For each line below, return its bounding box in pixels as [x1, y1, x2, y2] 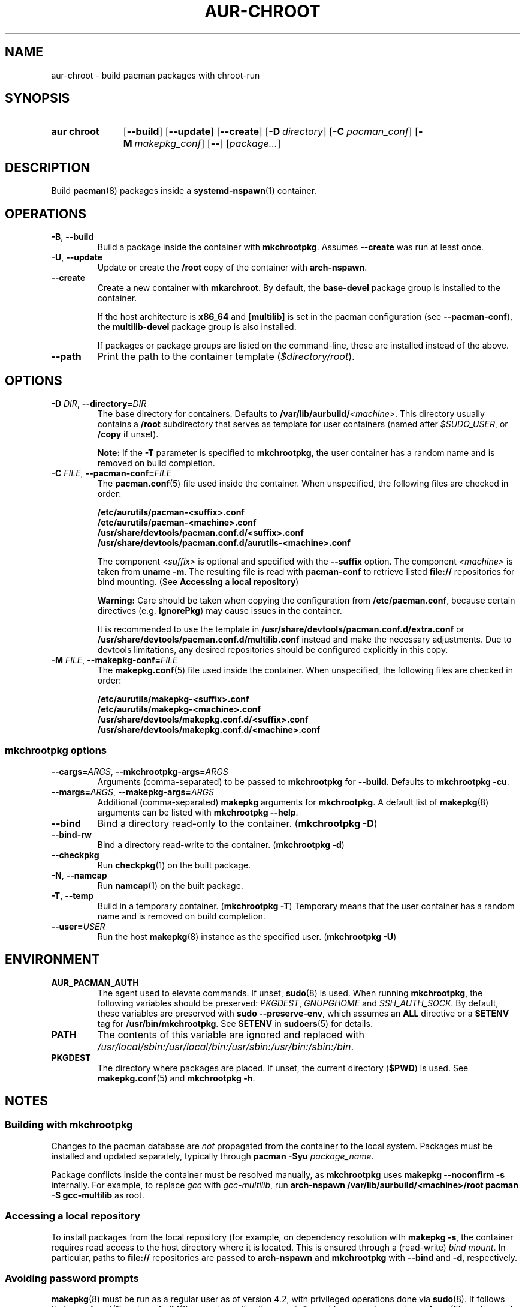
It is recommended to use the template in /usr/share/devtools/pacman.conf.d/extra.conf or [97, 623, 464, 634]
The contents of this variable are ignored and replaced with [97, 1028, 365, 1041]
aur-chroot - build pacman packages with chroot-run [51, 70, 260, 80]
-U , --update [51, 252, 103, 263]
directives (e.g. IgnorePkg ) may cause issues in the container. [97, 605, 342, 616]
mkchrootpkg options [5, 744, 107, 757]
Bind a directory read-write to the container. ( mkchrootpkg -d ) [97, 839, 345, 850]
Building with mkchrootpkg [5, 1119, 133, 1131]
